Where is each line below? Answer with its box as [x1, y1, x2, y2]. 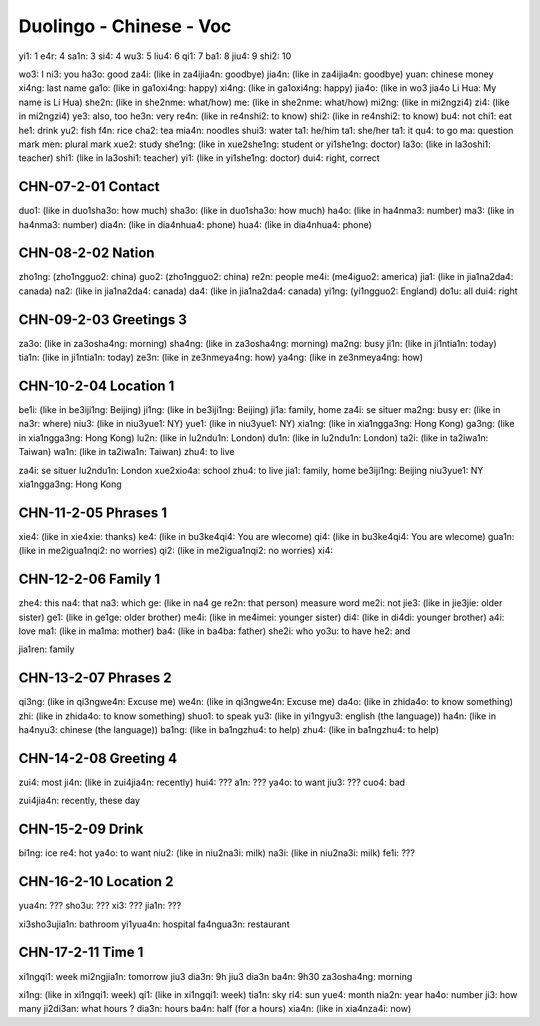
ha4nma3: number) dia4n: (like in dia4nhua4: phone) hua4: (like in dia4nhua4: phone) [18, 218, 372, 230]
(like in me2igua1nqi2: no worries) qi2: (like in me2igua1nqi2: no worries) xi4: [18, 545, 334, 557]
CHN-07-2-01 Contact [18, 178, 160, 195]
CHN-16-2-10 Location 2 [18, 873, 174, 890]
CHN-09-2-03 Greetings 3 [18, 311, 187, 328]
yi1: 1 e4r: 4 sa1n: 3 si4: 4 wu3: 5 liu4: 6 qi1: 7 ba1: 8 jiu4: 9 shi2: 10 [18, 50, 292, 62]
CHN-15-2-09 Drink [18, 821, 144, 838]
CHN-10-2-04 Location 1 [18, 377, 175, 394]
